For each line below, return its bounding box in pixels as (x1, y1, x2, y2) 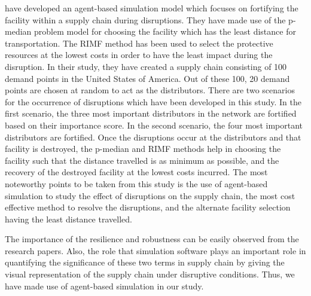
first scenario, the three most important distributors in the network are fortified (5, 107, 297, 120)
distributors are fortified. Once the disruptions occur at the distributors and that (5, 130, 301, 143)
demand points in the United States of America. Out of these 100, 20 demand (5, 72, 290, 84)
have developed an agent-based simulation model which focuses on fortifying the (5, 2, 298, 14)
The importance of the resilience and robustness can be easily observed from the (5, 233, 299, 245)
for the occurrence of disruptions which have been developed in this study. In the (5, 95, 301, 108)
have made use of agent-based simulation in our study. (5, 279, 204, 292)
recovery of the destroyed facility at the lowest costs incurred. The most (5, 166, 268, 178)
